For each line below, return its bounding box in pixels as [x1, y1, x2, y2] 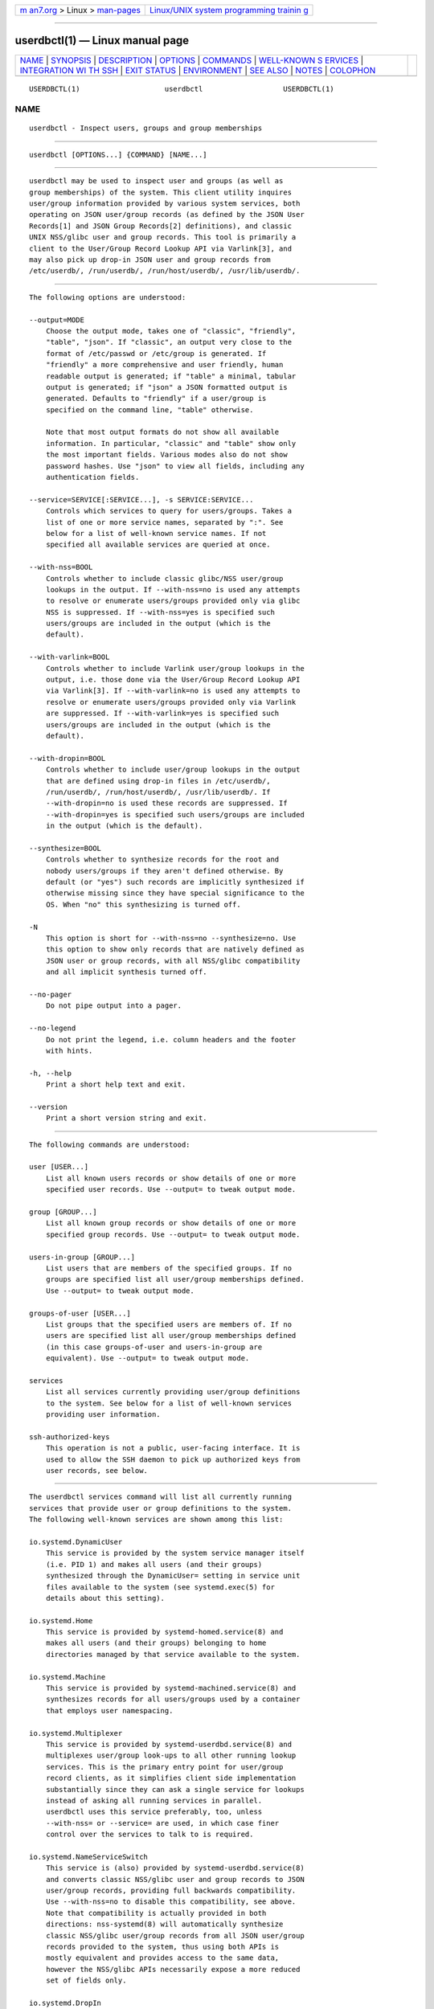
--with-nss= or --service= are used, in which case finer [45, 1819, 280, 1827]
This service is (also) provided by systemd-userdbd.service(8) [45, 1864, 305, 1872]
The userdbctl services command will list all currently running [29, 1492, 293, 1502]
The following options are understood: [29, 293, 186, 301]
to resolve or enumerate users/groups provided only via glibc [45, 596, 301, 606]
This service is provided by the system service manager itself [45, 1549, 305, 1558]
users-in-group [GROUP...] [29, 1252, 136, 1262]
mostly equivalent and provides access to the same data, [45, 1954, 280, 1962]
